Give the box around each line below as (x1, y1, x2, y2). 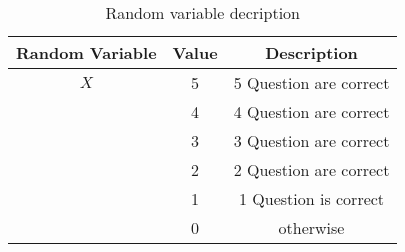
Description (265, 41, 358, 64)
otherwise (278, 216, 345, 239)
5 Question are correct (233, 71, 390, 94)
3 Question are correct (233, 129, 390, 152)
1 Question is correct (238, 187, 385, 210)
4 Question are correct (233, 100, 390, 123)
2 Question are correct (233, 158, 390, 181)
